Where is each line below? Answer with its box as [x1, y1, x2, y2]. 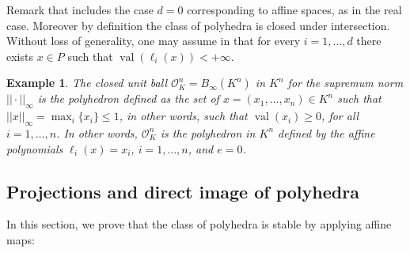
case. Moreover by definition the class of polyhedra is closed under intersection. [6, 17, 390, 33]
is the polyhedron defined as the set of [37, 90, 219, 107]
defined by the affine [278, 124, 375, 141]
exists [6, 47, 33, 64]
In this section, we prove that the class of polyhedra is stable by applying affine [6, 216, 392, 232]
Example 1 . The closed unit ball [6, 74, 168, 91]
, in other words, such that [119, 108, 248, 124]
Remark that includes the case [6, 2, 154, 17]
